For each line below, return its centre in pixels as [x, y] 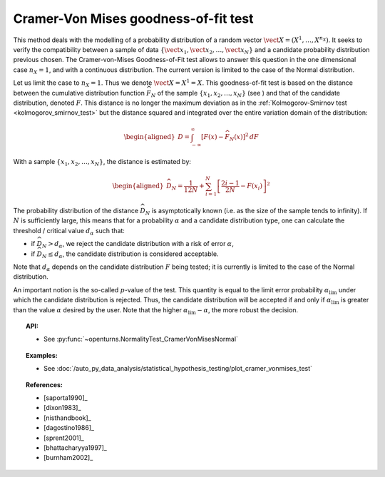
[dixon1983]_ [62, 408]
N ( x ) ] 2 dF [244, 137]
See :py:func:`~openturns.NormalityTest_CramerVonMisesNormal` [141, 339]
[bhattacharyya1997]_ [75, 447]
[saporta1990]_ [66, 397]
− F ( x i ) [251, 187]
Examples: [42, 355]
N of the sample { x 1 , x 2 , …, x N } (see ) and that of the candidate [246, 94]
